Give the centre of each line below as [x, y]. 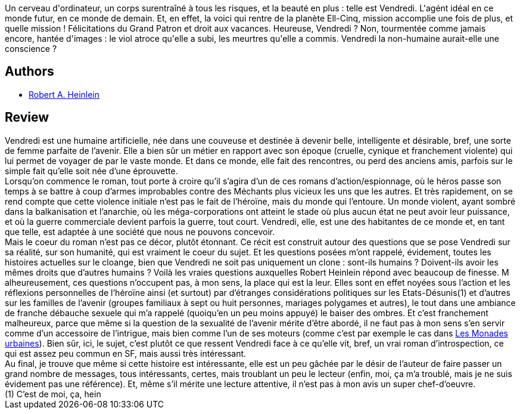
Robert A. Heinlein [64, 94]
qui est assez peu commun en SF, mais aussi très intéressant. [126, 353]
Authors [29, 72]
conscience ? [31, 49]
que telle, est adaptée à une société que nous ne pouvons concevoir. [140, 231]
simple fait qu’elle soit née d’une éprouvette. [91, 171]
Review [27, 118]
